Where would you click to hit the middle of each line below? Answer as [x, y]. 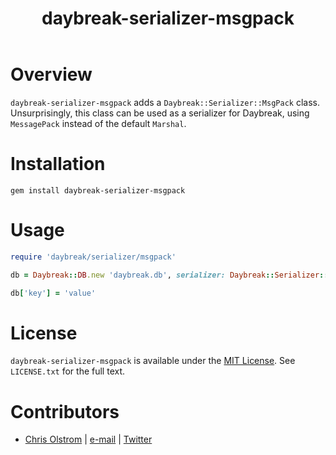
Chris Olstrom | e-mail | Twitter [88, 439]
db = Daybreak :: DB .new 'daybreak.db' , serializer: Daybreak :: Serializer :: [169, 275]
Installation [58, 164]
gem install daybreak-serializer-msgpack [98, 190]
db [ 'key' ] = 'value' [53, 293]
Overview [51, 74]
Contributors [65, 411]
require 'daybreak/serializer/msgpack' [93, 257]
